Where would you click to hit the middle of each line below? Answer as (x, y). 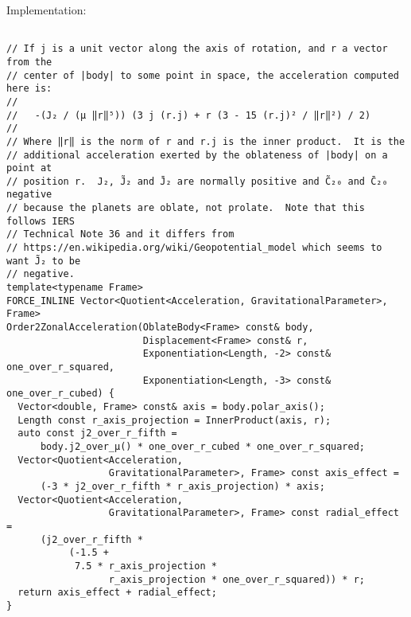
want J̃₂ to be (44, 261)
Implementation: (47, 10)
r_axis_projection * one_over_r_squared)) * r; (237, 579)
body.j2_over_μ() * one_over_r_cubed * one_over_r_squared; (203, 446)
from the (29, 62)
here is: (29, 89)
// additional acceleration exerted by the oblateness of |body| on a (197, 155)
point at (29, 168)
